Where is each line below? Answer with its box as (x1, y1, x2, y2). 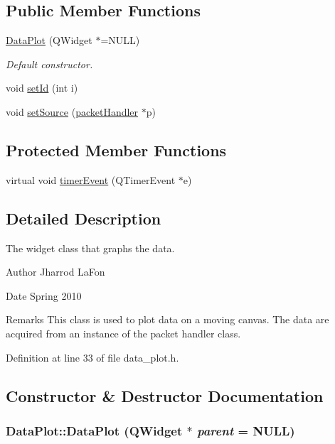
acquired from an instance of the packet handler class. (6, 325, 241, 340)
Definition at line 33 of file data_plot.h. (6, 350, 179, 364)
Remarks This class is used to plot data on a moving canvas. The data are (6, 312, 329, 327)
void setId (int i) (6, 80, 78, 95)
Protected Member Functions (6, 139, 227, 161)
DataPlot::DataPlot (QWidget (6, 421, 183, 439)
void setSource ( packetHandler (6, 104, 139, 119)
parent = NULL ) (197, 421, 295, 439)
